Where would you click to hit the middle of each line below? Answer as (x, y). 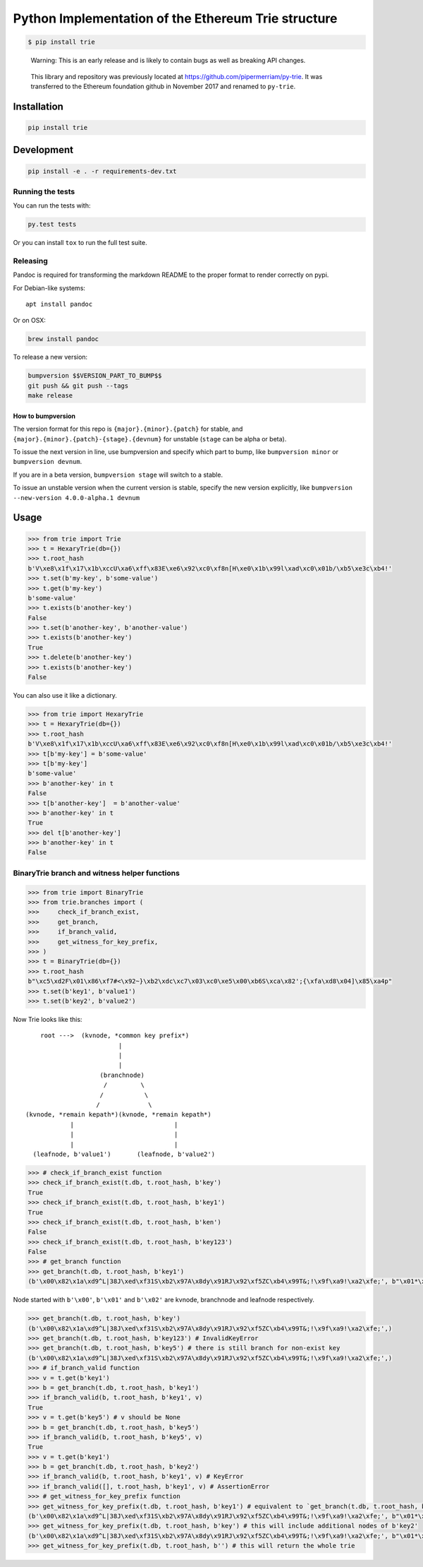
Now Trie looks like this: (48, 1019)
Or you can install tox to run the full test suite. (80, 243)
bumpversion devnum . (48, 462)
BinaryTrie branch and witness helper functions (96, 873)
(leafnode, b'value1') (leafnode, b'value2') (124, 1154)
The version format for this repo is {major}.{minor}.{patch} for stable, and (128, 429)
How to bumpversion (44, 416)
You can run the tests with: (52, 205)
